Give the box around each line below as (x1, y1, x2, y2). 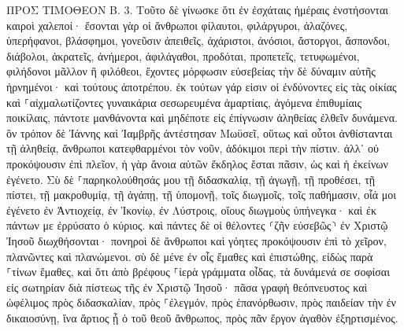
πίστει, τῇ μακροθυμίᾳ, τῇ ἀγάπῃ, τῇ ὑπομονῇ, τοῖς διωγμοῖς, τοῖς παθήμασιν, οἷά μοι (6, 186, 397, 203)
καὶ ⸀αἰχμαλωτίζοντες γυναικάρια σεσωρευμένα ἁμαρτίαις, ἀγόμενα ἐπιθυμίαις (6, 94, 362, 110)
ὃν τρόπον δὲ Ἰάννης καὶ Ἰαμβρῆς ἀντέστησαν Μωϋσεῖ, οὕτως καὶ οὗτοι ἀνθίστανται (6, 124, 393, 141)
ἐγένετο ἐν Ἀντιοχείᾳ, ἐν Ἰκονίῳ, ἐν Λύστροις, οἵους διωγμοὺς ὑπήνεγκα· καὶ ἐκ (6, 201, 376, 218)
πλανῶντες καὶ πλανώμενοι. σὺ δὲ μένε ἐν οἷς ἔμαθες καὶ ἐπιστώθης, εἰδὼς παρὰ (6, 248, 373, 264)
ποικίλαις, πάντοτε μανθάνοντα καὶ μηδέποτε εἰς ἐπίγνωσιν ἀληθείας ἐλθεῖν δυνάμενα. (6, 109, 398, 126)
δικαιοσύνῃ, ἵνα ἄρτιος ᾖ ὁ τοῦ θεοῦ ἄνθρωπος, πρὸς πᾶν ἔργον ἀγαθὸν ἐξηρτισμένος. (6, 309, 398, 325)
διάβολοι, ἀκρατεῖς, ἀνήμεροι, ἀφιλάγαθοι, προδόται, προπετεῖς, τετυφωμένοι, (6, 47, 360, 64)
